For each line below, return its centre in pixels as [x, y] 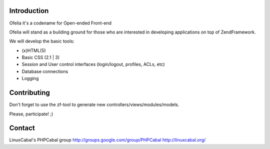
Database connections [45, 71]
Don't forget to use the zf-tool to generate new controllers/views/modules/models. [94, 104]
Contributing [29, 93]
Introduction [29, 11]
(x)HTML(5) [34, 50]
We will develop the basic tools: [42, 41]
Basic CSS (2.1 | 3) [41, 57]
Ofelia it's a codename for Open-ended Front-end [60, 23]
